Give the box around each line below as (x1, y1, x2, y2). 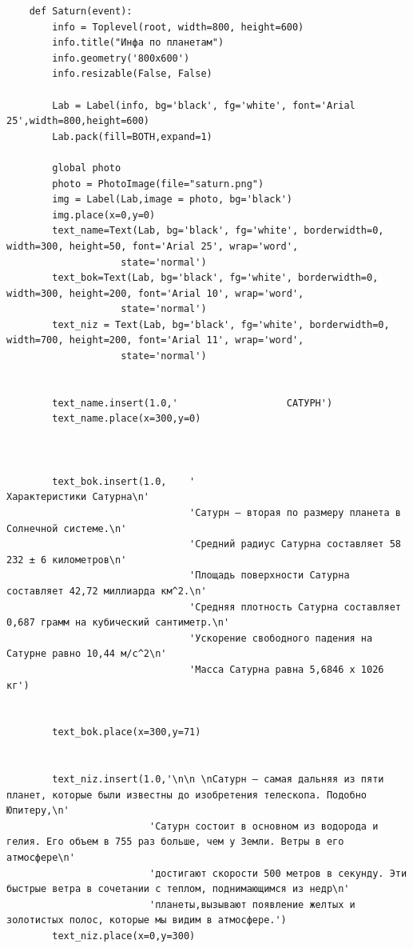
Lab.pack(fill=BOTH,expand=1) (52, 130, 212, 142)
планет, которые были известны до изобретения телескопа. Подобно (6, 789, 367, 801)
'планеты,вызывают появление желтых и (149, 898, 355, 910)
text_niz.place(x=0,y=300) (52, 930, 196, 942)
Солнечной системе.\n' (6, 522, 127, 534)
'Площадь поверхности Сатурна (189, 570, 350, 582)
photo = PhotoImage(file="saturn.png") (52, 178, 264, 190)
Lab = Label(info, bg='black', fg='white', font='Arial (52, 99, 355, 111)
